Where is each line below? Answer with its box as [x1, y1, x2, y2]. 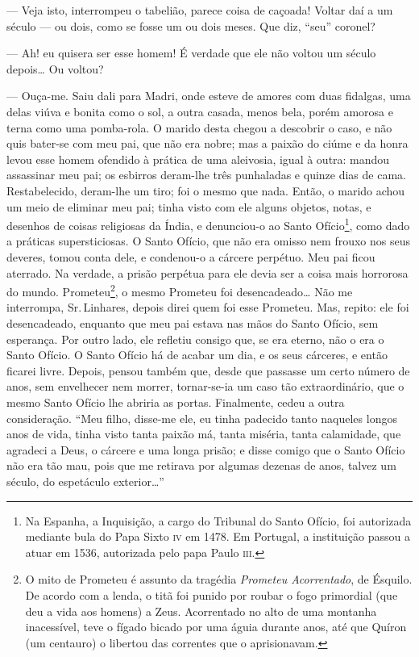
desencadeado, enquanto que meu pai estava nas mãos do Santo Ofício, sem [6, 315, 379, 331]
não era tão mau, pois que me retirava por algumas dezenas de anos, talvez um [6, 457, 396, 474]
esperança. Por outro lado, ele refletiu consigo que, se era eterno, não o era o [6, 330, 384, 347]
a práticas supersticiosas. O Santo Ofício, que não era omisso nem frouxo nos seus [6, 232, 411, 249]
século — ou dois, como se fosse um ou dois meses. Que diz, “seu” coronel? [6, 17, 375, 34]
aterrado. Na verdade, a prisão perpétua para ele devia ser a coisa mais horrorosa [6, 264, 409, 281]
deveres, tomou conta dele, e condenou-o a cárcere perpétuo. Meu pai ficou [6, 248, 375, 265]
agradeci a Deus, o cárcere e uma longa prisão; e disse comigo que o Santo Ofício [6, 441, 405, 458]
